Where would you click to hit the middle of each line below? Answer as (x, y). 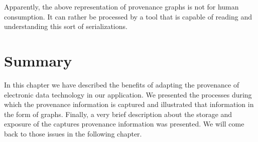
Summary (38, 60)
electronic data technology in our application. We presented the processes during (128, 94)
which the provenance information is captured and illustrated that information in (129, 104)
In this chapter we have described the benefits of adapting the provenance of (122, 84)
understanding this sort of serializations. (66, 26)
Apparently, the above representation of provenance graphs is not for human (121, 6)
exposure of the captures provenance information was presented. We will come (124, 124)
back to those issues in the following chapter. (73, 133)
